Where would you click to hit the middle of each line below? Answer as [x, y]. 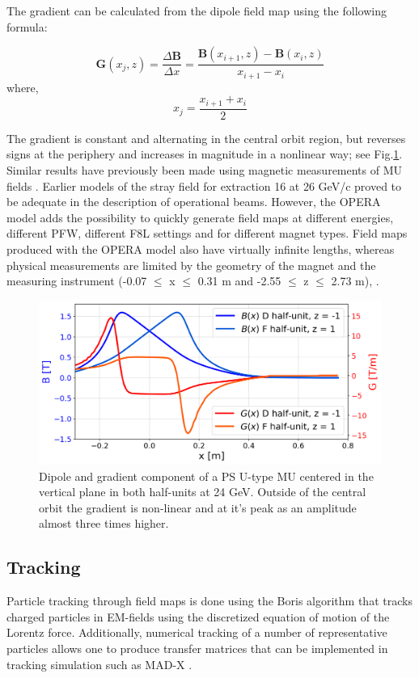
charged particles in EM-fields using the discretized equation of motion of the [198, 616]
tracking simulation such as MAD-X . [99, 664]
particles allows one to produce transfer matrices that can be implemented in [197, 648]
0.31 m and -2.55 [239, 281]
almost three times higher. [104, 523]
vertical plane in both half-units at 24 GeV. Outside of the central [203, 492]
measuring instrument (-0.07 [77, 281]
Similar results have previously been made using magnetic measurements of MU [205, 169]
